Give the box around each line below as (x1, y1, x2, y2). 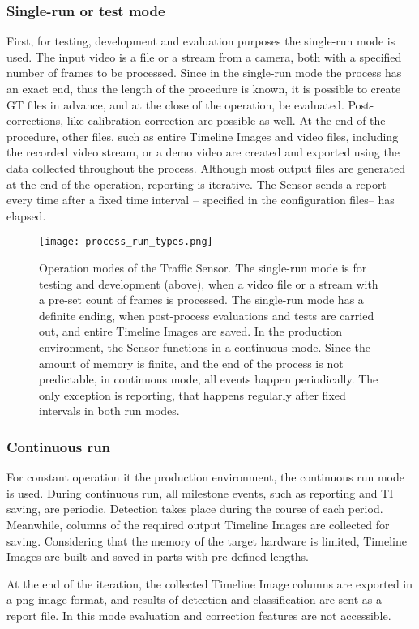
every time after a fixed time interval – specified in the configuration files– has (6, 191, 395, 208)
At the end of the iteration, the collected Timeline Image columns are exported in (6, 575, 413, 592)
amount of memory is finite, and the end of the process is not (39, 354, 344, 371)
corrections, (6, 112, 64, 129)
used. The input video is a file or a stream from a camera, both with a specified (6, 48, 402, 65)
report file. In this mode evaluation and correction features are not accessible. (6, 606, 391, 623)
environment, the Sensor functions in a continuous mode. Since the (39, 338, 371, 355)
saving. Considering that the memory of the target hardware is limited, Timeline (6, 532, 407, 549)
